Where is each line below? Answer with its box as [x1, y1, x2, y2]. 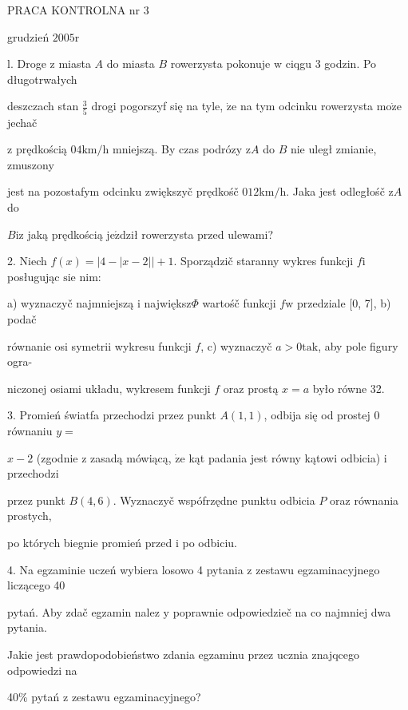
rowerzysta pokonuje [170, 55, 271, 72]
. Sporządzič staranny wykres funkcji [173, 252, 354, 269]
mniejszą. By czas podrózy [112, 141, 243, 157]
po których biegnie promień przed [7, 533, 172, 550]
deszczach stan [7, 97, 79, 114]
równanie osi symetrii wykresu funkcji [7, 337, 192, 354]
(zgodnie [36, 449, 78, 466]
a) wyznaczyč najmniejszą [7, 295, 134, 311]
